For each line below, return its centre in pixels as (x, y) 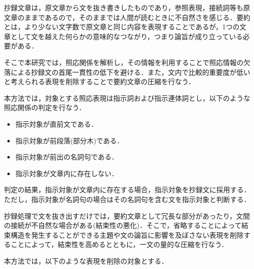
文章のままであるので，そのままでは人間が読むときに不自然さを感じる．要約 (127, 17)
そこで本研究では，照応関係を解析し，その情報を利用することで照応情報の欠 (127, 62)
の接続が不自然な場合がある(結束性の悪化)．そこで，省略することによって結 (126, 225)
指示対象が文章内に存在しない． (67, 173)
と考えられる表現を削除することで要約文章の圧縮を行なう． (100, 81)
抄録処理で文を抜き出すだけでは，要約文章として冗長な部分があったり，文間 (127, 215)
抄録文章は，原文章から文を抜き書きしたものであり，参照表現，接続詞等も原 (127, 7)
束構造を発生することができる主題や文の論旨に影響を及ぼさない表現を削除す (127, 235)
